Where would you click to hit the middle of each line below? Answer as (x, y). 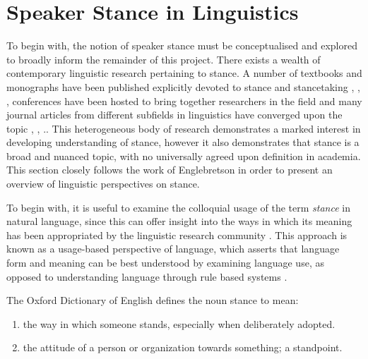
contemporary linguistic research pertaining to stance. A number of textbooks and (184, 73)
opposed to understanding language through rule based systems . (147, 276)
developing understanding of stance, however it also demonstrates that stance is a (183, 142)
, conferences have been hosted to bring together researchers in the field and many (184, 101)
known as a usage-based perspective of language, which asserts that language (173, 249)
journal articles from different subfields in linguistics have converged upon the (174, 115)
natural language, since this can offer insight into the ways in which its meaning (179, 221)
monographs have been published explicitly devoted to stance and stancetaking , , (183, 86)
